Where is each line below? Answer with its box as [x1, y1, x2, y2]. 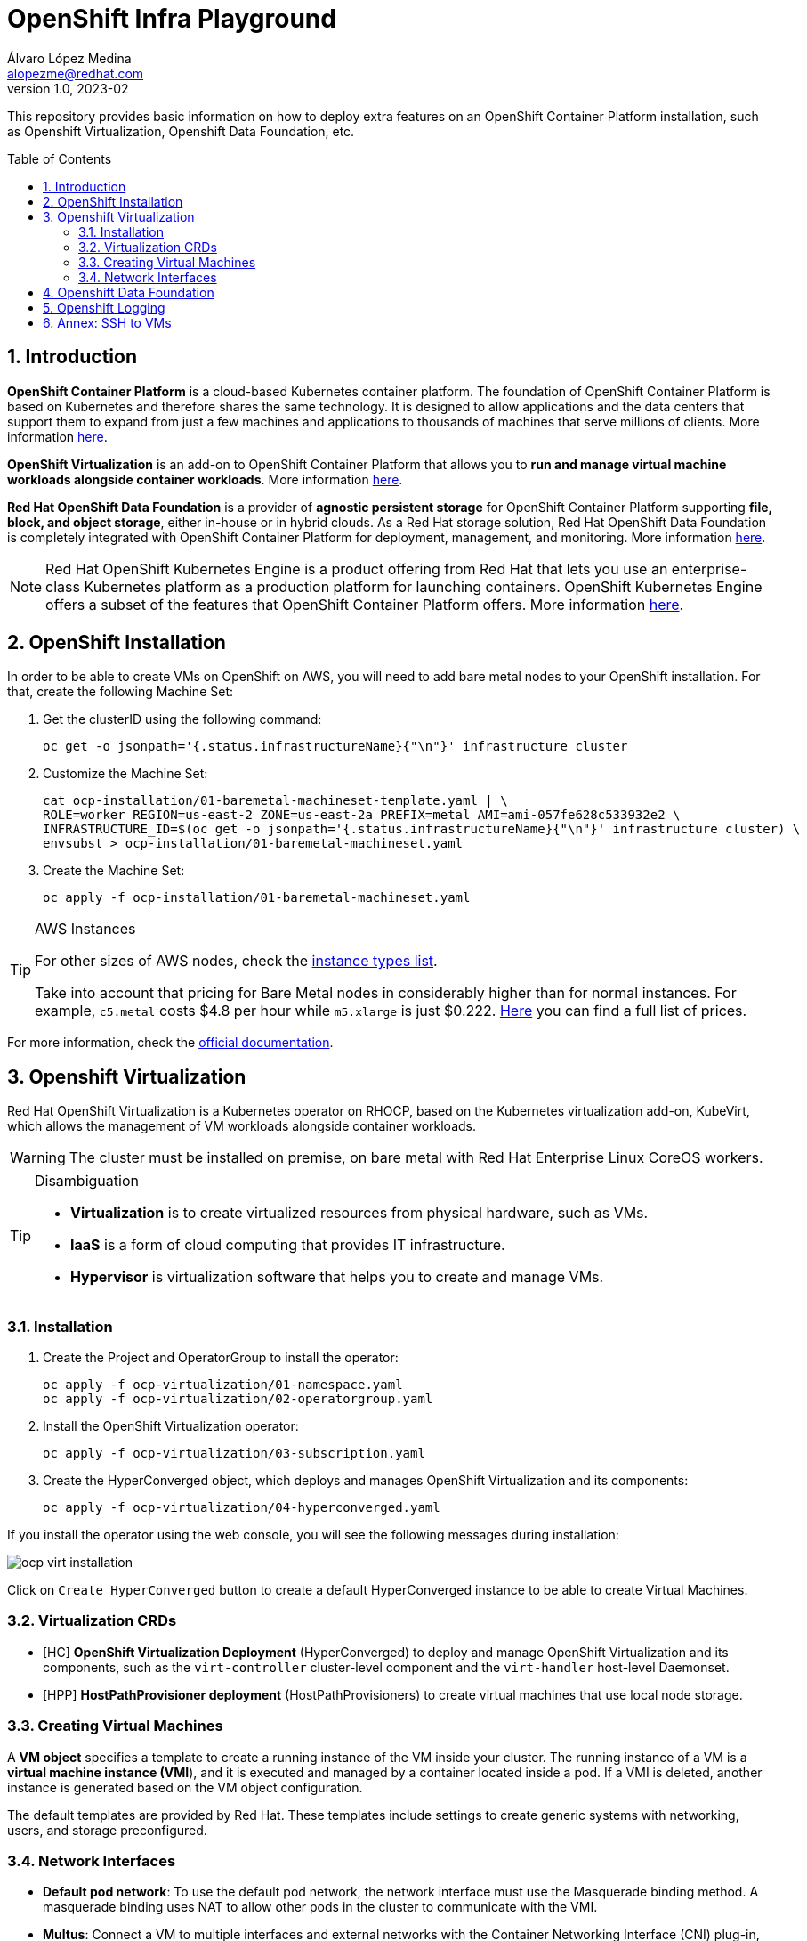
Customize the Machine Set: [43, 766, 208, 782]
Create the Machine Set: [43, 863, 185, 879]
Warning [10, 1149, 66, 1167]
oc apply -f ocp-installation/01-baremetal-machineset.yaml [43, 890, 471, 906]
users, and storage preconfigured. [7, 1822, 207, 1838]
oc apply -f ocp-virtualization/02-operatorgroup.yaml [43, 1392, 433, 1407]
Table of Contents [7, 150, 112, 166]
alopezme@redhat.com [7, 65, 144, 81]
